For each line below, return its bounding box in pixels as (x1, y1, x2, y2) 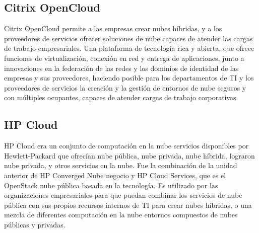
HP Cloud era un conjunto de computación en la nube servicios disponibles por (4, 140, 249, 151)
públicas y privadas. (4, 219, 66, 229)
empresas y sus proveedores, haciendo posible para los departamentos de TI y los (4, 72, 254, 83)
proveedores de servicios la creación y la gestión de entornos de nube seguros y (4, 82, 246, 93)
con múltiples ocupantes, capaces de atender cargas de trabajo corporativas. (4, 92, 238, 103)
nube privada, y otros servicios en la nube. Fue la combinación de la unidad (4, 160, 237, 171)
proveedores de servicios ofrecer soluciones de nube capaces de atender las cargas (4, 33, 253, 43)
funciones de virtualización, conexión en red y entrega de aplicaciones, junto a (4, 52, 244, 63)
